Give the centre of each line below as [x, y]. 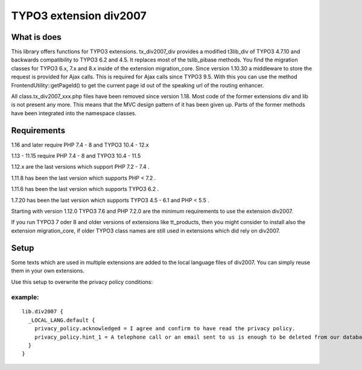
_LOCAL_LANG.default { [62, 320]
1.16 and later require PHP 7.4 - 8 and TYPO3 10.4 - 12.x [80, 145]
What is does [36, 37]
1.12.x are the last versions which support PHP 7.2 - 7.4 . [81, 167]
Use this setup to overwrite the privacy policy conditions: [82, 282]
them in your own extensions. [48, 271]
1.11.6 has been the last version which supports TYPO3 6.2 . [85, 189]
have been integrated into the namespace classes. [74, 113]
